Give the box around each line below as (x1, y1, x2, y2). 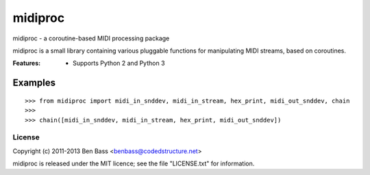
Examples (12, 77, 56, 89)
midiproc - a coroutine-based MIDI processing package (12, 34, 170, 42)
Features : (12, 59, 41, 68)
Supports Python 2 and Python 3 (73, 59, 165, 68)
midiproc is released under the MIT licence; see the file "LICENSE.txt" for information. (12, 159, 255, 167)
